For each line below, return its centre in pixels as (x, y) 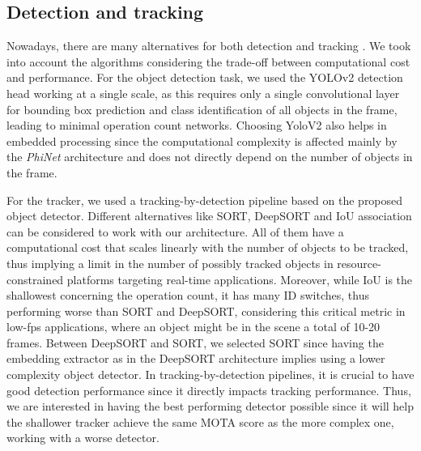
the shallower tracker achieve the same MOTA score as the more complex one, (200, 421)
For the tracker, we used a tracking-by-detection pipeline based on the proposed (205, 200)
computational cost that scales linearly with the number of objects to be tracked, (208, 247)
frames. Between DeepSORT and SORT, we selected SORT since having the (195, 342)
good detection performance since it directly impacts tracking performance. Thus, (209, 390)
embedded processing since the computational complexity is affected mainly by (202, 140)
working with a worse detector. (83, 438)
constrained (35, 279)
